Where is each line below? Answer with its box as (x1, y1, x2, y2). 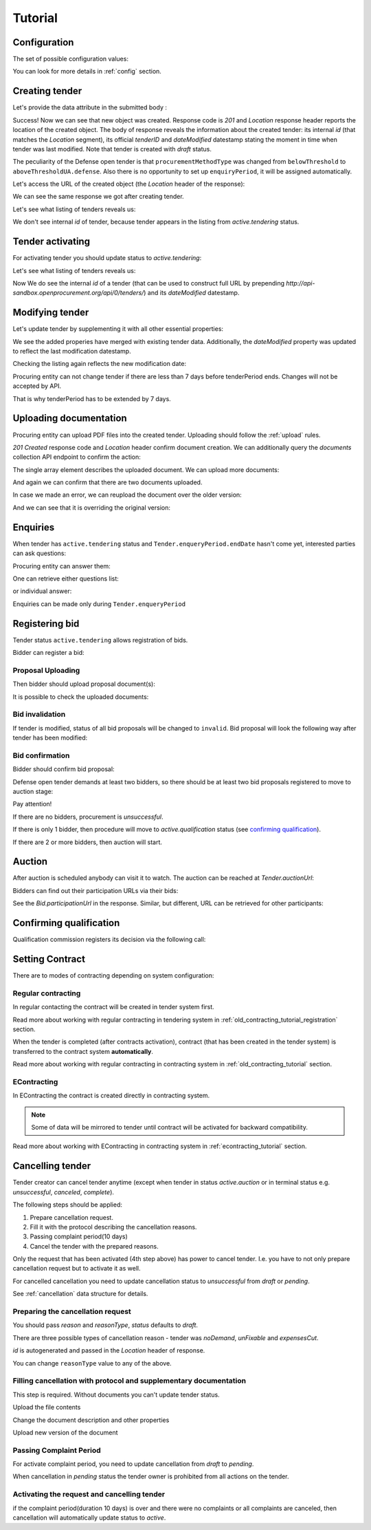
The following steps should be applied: (12, 1200, 123, 1209)
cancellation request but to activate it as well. (12, 1264, 141, 1273)
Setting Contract (12, 953, 86, 965)
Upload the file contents (12, 1403, 81, 1412)
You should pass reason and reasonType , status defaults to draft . (12, 1321, 199, 1329)
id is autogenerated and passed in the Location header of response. (12, 1346, 205, 1355)
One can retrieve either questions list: (12, 574, 120, 583)
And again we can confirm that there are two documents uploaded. (12, 478, 203, 486)
